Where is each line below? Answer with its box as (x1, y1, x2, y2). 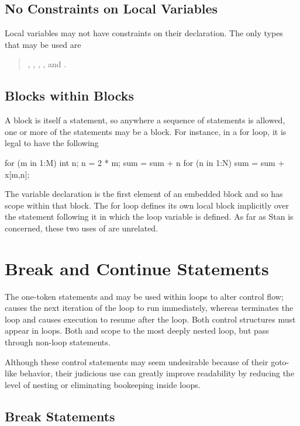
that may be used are (5, 38, 81, 50)
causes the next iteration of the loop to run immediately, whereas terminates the (5, 302, 294, 314)
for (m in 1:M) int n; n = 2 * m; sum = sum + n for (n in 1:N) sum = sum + (5, 156, 285, 168)
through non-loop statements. (5, 336, 111, 348)
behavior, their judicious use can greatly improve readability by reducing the (19, 367, 295, 379)
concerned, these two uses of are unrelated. (5, 221, 158, 234)
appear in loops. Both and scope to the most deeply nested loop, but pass (5, 324, 269, 337)
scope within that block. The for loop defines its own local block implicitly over (5, 199, 289, 211)
